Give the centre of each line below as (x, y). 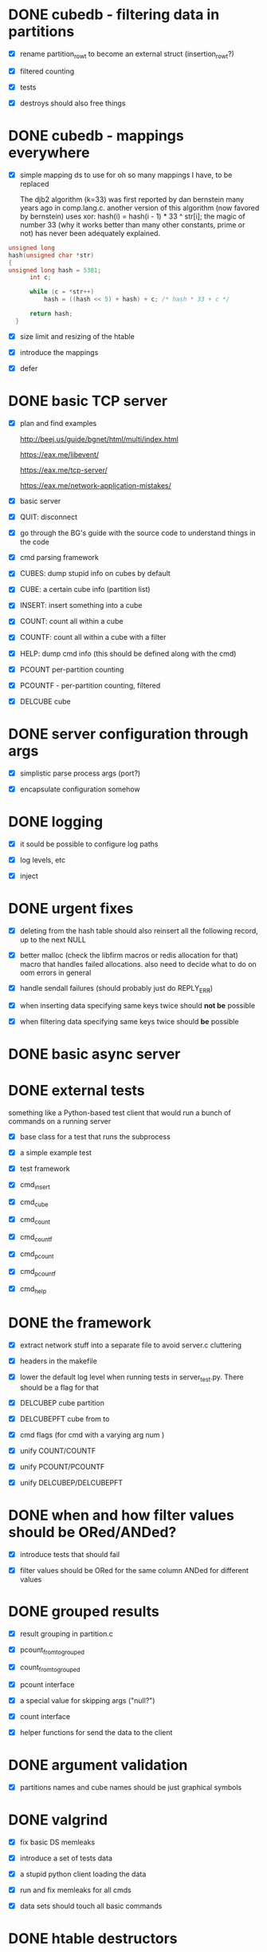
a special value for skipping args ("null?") (87, 1700)
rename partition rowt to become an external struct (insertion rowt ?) (127, 55)
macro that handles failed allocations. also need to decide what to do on (138, 964)
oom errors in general (55, 973)
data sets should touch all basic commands (91, 1906)
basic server (40, 501)
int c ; (40, 278)
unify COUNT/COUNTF (58, 1450)
